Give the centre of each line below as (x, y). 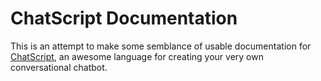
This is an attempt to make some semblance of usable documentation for (161, 46)
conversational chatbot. (59, 67)
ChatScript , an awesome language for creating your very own (137, 56)
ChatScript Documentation (124, 18)
